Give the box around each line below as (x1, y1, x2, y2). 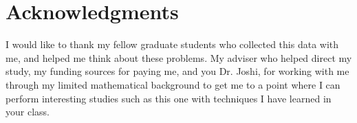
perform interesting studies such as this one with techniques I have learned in (6, 91, 332, 105)
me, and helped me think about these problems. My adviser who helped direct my (6, 50, 352, 65)
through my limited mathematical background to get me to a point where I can (6, 77, 340, 91)
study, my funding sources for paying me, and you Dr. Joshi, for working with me (6, 64, 349, 78)
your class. (6, 104, 50, 119)
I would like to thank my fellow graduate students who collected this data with (6, 37, 339, 52)
